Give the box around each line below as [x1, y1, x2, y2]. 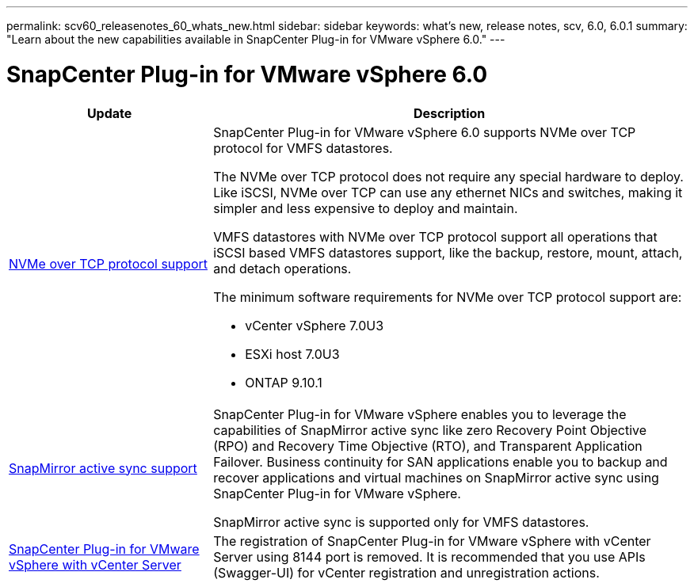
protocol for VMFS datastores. [213, 139, 393, 156]
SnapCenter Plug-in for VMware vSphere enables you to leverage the [213, 406, 627, 422]
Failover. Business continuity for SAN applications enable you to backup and [213, 453, 668, 470]
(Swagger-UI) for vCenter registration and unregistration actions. [213, 564, 600, 581]
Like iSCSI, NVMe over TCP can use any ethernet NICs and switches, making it [213, 184, 683, 200]
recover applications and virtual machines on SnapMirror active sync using [213, 469, 659, 486]
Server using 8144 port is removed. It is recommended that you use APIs [213, 548, 646, 565]
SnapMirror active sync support [9, 459, 197, 476]
